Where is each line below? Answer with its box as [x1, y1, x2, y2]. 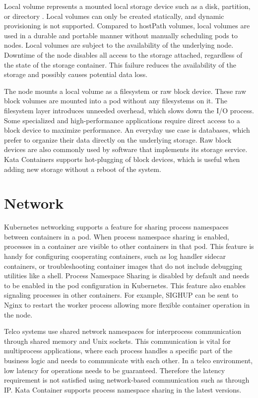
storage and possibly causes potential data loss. [4, 69, 148, 80]
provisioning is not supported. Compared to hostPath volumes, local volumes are [4, 20, 250, 31]
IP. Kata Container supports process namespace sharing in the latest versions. [4, 384, 242, 395]
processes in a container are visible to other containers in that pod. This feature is [4, 241, 254, 251]
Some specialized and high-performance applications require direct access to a [4, 115, 240, 125]
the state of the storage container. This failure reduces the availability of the [4, 59, 236, 70]
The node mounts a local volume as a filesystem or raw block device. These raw [4, 85, 247, 96]
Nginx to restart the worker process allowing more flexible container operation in [4, 299, 250, 310]
